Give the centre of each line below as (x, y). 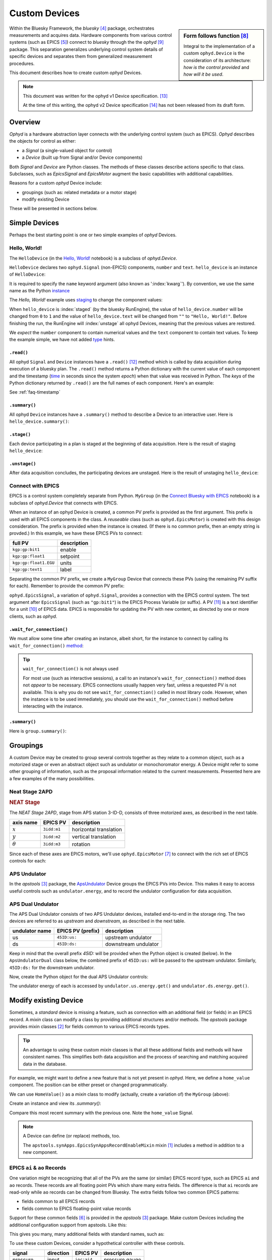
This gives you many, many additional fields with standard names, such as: (87, 1234)
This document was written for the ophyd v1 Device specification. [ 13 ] (95, 96)
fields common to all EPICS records (58, 1202)
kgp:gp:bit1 (26, 550)
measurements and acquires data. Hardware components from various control (91, 35)
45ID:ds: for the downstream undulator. (52, 967)
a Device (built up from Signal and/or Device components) (82, 157)
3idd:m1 (52, 829)
